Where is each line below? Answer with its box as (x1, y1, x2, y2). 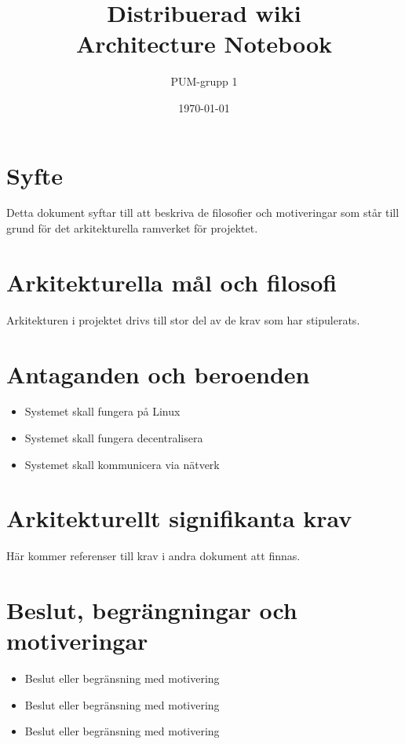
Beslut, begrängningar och (6, 594, 297, 626)
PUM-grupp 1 (170, 73, 238, 90)
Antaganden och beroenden (6, 357, 310, 390)
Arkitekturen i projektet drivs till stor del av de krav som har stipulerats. (6, 311, 360, 328)
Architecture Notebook (75, 27, 333, 60)
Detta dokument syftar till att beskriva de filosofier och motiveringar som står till (6, 204, 400, 221)
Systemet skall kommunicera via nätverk (24, 456, 220, 472)
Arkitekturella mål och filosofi (6, 266, 337, 298)
